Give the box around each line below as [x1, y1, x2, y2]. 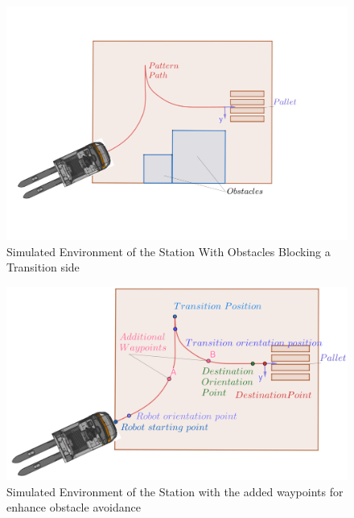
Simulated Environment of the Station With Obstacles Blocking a [6, 242, 331, 259]
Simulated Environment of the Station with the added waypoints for [6, 483, 344, 499]
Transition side [6, 259, 80, 276]
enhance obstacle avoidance [6, 499, 141, 516]
